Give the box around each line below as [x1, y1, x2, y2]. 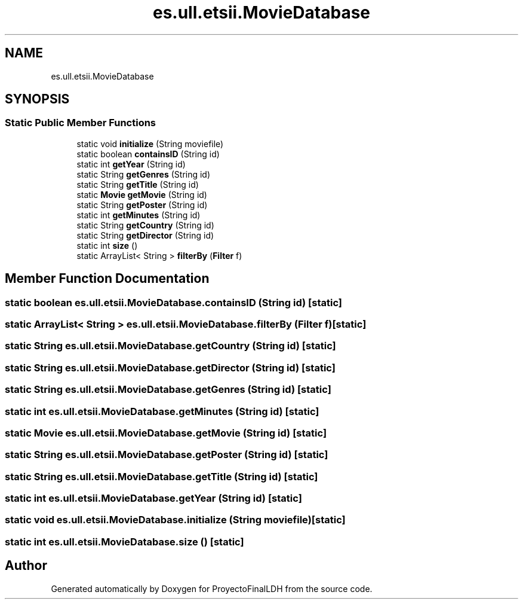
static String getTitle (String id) [76, 179, 199, 190]
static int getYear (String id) [76, 158, 186, 169]
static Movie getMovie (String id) [76, 189, 207, 200]
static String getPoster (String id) [76, 199, 208, 210]
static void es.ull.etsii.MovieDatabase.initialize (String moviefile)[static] [5, 514, 346, 526]
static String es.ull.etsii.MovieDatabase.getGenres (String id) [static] [5, 383, 331, 396]
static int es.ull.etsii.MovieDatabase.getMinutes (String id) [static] [5, 405, 319, 417]
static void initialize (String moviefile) [76, 138, 224, 149]
